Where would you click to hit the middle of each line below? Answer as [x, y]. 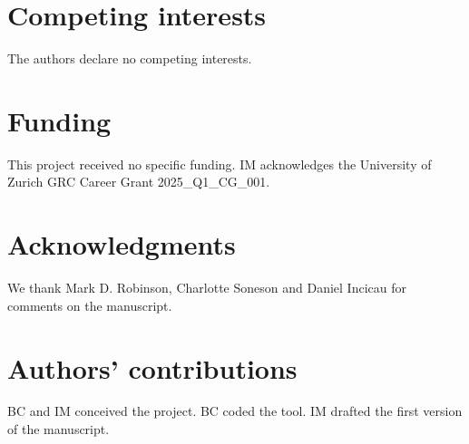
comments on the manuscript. [90, 305]
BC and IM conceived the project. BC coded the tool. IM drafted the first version [235, 411]
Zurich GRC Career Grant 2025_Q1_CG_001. [139, 182]
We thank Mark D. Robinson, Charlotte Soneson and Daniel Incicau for [207, 288]
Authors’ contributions [152, 367]
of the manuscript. [59, 429]
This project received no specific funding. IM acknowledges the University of [220, 164]
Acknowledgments [122, 244]
